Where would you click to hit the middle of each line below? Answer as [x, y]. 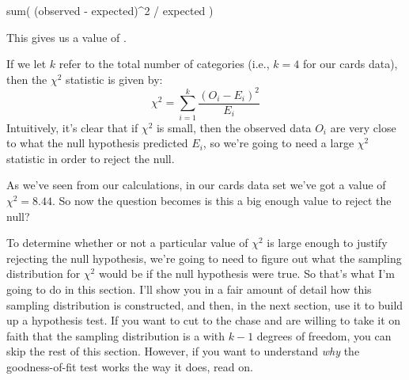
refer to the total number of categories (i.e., [164, 64]
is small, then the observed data [234, 127]
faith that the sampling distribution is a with [116, 335]
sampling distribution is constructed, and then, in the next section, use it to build [205, 304]
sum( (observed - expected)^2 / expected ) [110, 10]
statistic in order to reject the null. [91, 158]
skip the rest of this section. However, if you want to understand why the [183, 351]
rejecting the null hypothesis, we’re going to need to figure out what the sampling [204, 258]
